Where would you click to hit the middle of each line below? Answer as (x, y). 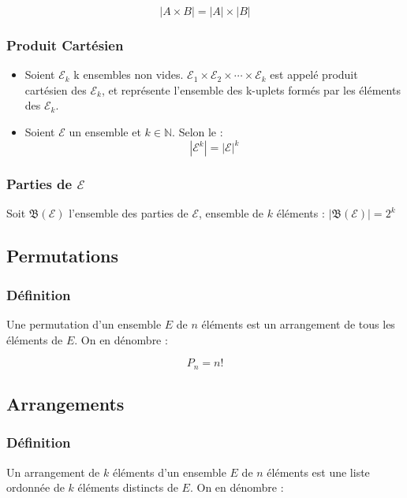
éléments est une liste (318, 472)
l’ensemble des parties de (129, 213)
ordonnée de (35, 487)
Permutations (62, 256)
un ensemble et (105, 132)
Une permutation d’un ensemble (84, 323)
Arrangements (65, 403)
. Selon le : (198, 132)
